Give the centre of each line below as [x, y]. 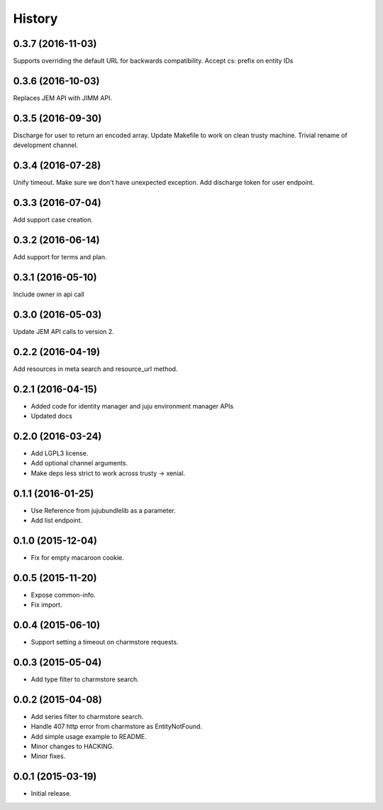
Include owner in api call [49, 294]
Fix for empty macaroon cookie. [77, 557]
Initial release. [51, 794]
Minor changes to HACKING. [73, 747]
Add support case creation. [53, 220]
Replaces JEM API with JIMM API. [63, 98]
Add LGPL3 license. [60, 453]
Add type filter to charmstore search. [85, 679]
